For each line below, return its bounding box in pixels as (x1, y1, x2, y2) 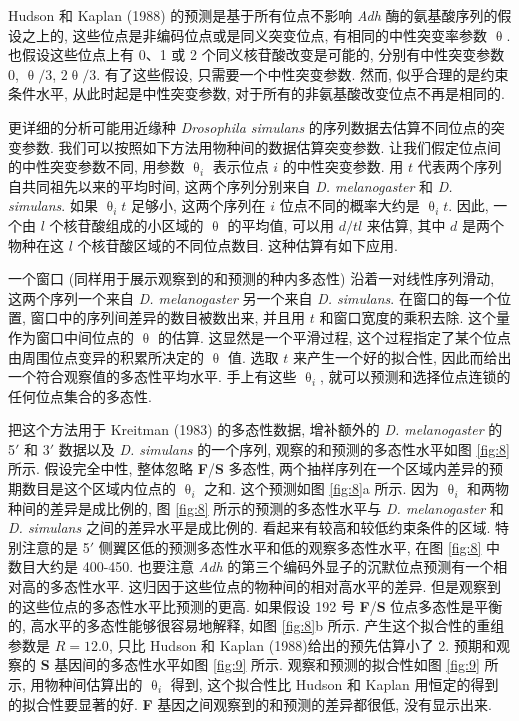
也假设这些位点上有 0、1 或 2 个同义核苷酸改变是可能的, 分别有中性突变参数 (8, 44, 505, 65)
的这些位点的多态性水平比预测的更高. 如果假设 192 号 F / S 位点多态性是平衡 (8, 595, 503, 616)
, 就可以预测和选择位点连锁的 (319, 366, 511, 387)
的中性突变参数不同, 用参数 (8, 156, 185, 177)
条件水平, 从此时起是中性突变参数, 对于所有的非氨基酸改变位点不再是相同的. (8, 83, 505, 104)
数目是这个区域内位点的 (21, 478, 176, 499)
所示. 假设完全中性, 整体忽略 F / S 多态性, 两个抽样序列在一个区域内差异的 (8, 458, 490, 479)
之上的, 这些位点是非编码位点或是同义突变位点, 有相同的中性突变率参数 (21, 24, 488, 45)
